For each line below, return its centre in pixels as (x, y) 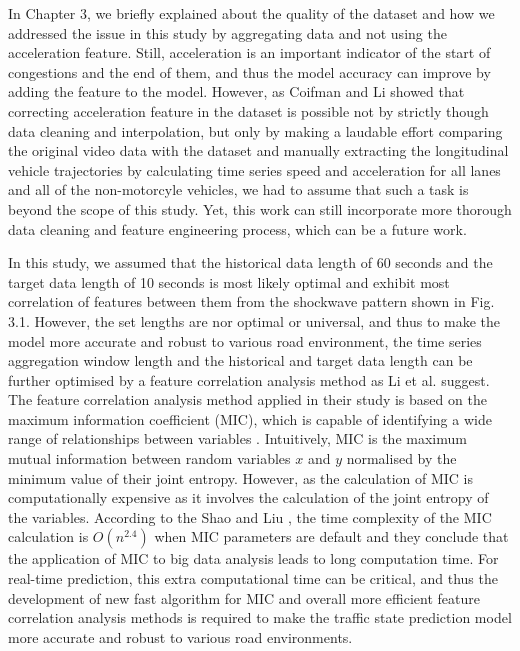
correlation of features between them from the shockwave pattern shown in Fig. (251, 301)
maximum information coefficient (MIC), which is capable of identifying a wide (250, 418)
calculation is (48, 536)
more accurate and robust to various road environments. (180, 636)
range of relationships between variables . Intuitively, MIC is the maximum (237, 438)
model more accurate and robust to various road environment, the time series (245, 340)
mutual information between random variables (149, 458)
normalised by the (401, 458)
